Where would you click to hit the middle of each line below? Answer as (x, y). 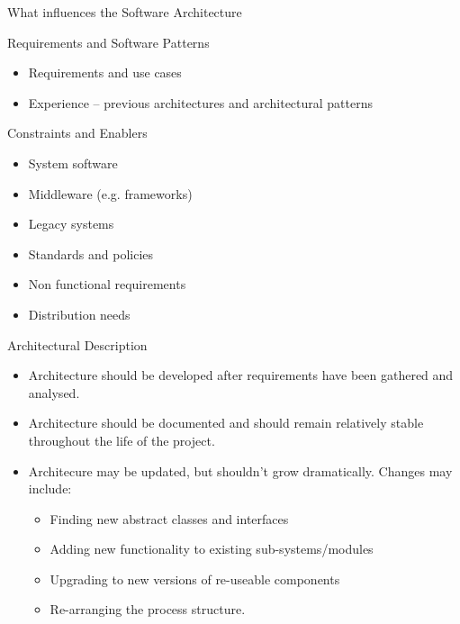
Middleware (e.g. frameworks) (110, 193)
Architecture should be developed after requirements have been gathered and (241, 375)
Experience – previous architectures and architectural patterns (201, 102)
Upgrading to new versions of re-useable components (195, 579)
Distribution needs (79, 314)
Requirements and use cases (105, 72)
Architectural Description (77, 344)
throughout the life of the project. (122, 440)
